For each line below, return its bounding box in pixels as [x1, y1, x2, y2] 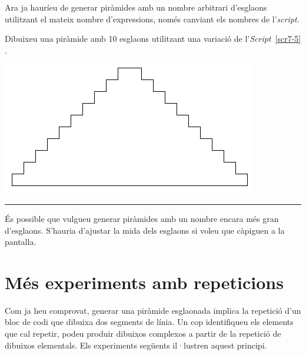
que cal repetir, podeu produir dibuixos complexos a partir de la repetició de [5, 327, 281, 340]
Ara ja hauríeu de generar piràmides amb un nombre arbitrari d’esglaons [5, 1, 267, 13]
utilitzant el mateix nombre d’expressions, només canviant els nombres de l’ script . [5, 12, 300, 25]
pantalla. [5, 235, 36, 248]
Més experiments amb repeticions [5, 270, 284, 294]
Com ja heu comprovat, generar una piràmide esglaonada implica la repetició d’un [5, 304, 301, 316]
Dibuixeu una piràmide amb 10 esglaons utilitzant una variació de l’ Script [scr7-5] [5, 32, 301, 45]
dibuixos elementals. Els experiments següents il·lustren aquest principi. [5, 339, 267, 351]
